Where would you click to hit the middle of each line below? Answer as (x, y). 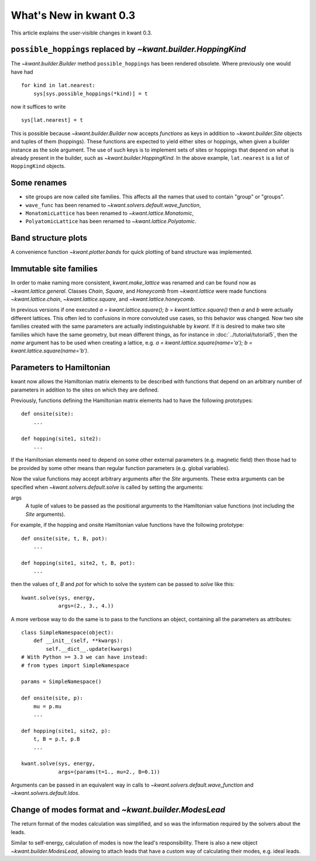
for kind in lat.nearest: (59, 85)
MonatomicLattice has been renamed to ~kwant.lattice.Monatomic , (110, 213)
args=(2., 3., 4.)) (86, 606)
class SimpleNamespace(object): (68, 633)
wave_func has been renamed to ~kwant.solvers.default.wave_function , (113, 205)
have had (22, 72)
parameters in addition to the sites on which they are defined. (85, 390)
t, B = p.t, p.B (56, 739)
